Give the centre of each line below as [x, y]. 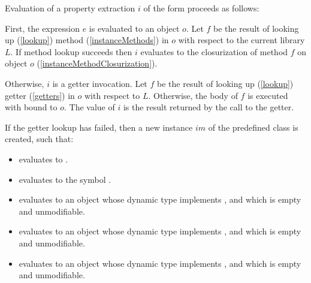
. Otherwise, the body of [193, 95]
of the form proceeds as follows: [201, 8]
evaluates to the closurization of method [214, 51]
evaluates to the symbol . [65, 179]
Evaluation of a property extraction [70, 8]
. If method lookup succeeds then [71, 51]
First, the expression [42, 28]
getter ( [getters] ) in [40, 95]
